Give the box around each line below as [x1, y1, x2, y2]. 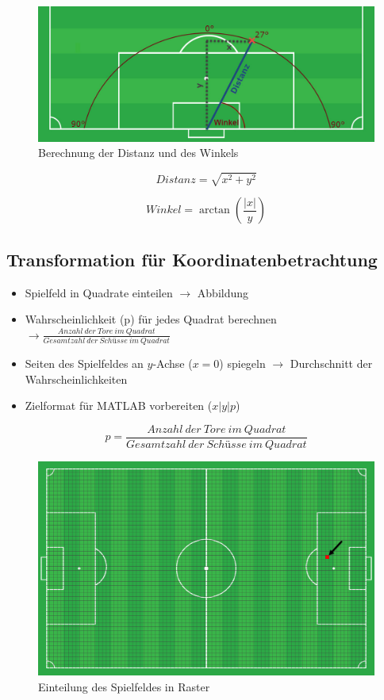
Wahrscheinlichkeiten [25, 370, 128, 387]
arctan [198, 205, 230, 216]
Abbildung [197, 284, 249, 300]
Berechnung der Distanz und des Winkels [38, 144, 239, 161]
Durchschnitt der [290, 355, 373, 372]
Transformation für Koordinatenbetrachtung [6, 247, 378, 271]
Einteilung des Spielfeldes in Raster [38, 678, 210, 694]
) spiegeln [219, 355, 266, 372]
